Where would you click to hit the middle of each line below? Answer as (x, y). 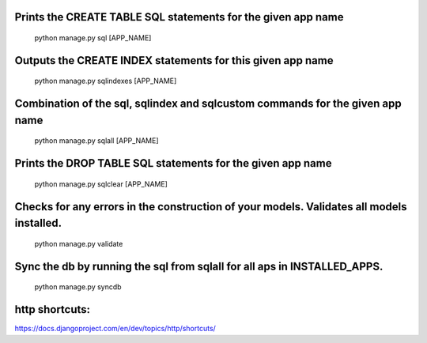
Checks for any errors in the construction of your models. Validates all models (211, 207)
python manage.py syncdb (78, 287)
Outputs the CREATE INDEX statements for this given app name (174, 60)
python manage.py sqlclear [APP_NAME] (101, 184)
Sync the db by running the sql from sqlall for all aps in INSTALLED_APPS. (199, 266)
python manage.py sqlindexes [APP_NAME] (106, 81)
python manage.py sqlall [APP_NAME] (96, 141)
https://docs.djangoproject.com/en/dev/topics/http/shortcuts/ (115, 329)
